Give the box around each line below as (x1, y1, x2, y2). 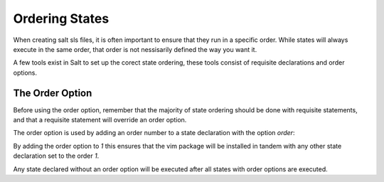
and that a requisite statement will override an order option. (13, 116, 187, 124)
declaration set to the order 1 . (13, 151, 100, 160)
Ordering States (13, 11, 110, 26)
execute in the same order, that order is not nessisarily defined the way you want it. (13, 45, 257, 53)
